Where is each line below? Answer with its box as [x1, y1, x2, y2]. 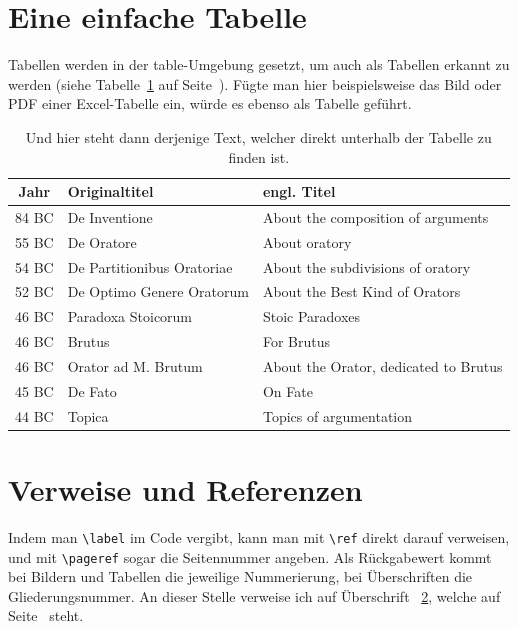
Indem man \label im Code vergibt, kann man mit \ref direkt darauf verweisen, [8, 526, 510, 547]
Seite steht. [8, 605, 84, 626]
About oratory [262, 231, 352, 252]
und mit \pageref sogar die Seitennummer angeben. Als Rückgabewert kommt [8, 546, 492, 567]
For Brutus [262, 331, 330, 352]
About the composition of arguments [262, 206, 489, 227]
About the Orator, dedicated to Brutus [262, 356, 503, 376]
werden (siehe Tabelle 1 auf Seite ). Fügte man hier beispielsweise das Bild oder [8, 73, 502, 94]
